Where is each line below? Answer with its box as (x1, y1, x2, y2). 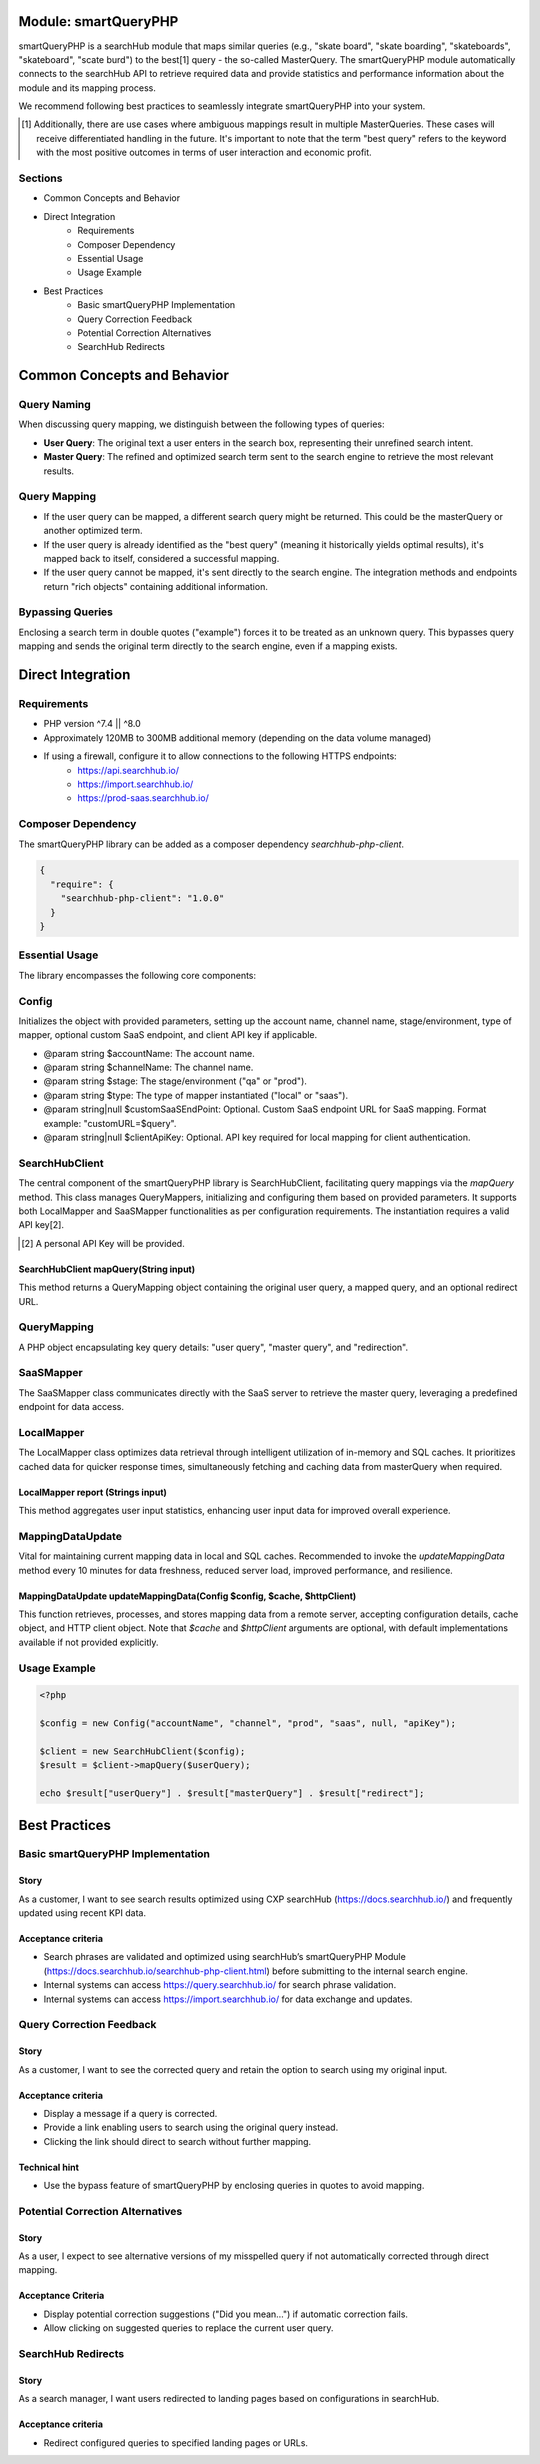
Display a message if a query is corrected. (43, 2107, 218, 2119)
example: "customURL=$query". (43, 1117, 177, 1129)
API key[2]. (18, 1219, 65, 1231)
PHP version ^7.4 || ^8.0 (43, 718, 142, 730)
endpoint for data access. (18, 1401, 125, 1413)
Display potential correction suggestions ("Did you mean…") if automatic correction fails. (43, 2308, 409, 2320)
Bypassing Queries (18, 605, 114, 619)
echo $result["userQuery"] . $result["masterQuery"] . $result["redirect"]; (39, 1788, 425, 1799)
